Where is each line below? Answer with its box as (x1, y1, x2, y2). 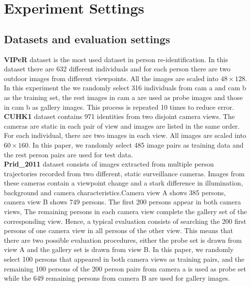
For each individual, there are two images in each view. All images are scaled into (4, 130, 247, 140)
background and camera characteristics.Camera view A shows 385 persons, (4, 187, 226, 197)
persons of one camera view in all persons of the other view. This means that (4, 225, 233, 236)
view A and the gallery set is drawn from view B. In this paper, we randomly (4, 244, 234, 254)
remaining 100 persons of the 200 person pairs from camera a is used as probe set (4, 263, 247, 273)
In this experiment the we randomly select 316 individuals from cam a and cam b (4, 83, 246, 93)
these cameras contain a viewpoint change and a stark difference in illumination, (4, 178, 243, 188)
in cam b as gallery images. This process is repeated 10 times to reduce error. (4, 101, 234, 112)
